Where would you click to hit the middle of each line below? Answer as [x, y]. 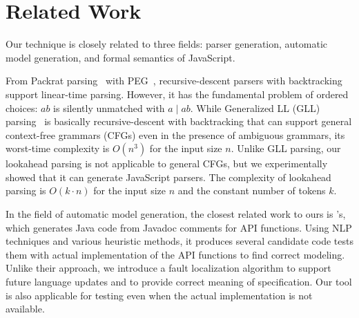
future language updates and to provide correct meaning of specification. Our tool [179, 282]
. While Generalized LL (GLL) [255, 107]
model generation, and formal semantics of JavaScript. [120, 57]
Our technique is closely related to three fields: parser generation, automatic [167, 44]
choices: [22, 107]
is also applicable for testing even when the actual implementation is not [159, 295]
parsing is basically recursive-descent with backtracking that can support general [179, 121]
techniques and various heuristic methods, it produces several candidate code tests [179, 241]
